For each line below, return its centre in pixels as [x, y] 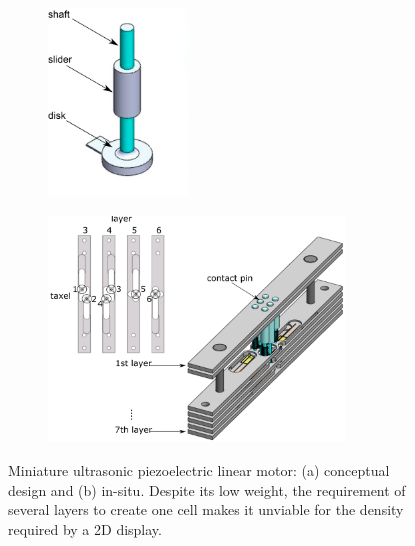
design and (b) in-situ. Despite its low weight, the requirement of [207, 489]
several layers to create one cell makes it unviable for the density [206, 509]
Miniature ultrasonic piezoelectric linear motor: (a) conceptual [199, 469]
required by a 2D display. [85, 528]
